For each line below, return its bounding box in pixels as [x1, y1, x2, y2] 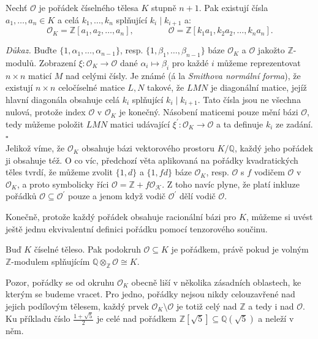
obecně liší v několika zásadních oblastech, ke [131, 275, 301, 288]
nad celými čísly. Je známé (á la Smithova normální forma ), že [66, 69, 301, 82]
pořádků [6, 189, 37, 202]
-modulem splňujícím [11, 254, 90, 267]
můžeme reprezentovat [217, 56, 301, 69]
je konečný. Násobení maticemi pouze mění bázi [119, 105, 298, 118]
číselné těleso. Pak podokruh [34, 243, 141, 256]
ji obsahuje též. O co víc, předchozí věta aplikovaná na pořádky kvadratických [6, 153, 298, 166]
